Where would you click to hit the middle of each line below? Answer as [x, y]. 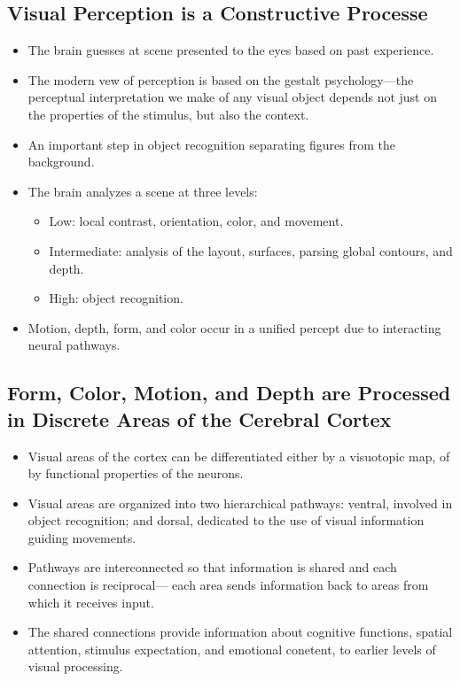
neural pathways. [74, 345]
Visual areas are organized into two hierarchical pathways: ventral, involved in [240, 503]
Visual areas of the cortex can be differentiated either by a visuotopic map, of [239, 456]
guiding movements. [82, 537]
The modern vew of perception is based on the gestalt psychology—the [221, 79]
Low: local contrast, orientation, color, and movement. [196, 221]
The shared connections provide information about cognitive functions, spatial [240, 632]
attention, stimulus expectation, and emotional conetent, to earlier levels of [232, 649]
